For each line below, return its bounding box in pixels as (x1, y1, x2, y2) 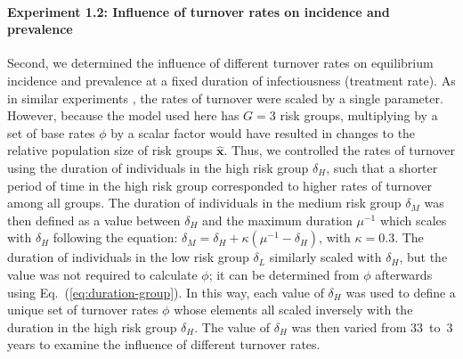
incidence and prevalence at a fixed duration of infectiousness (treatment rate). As (7, 70, 456, 89)
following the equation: (53, 228, 178, 247)
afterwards (375, 265, 433, 283)
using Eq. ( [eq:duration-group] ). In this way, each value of (7, 282, 324, 301)
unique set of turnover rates (7, 300, 158, 319)
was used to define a (345, 282, 456, 301)
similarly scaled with (269, 248, 382, 266)
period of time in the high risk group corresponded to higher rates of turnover (7, 175, 433, 194)
